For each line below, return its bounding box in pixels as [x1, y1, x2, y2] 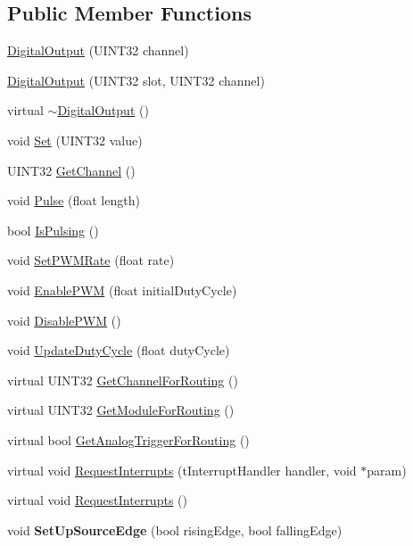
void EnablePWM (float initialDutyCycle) [7, 280, 237, 299]
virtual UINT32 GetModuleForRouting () [7, 401, 235, 419]
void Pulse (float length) [7, 191, 140, 210]
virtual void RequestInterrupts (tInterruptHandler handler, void [7, 460, 357, 479]
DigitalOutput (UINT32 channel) [7, 41, 189, 60]
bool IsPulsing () [7, 220, 99, 239]
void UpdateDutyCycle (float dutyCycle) [7, 341, 230, 360]
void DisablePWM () [7, 310, 121, 329]
